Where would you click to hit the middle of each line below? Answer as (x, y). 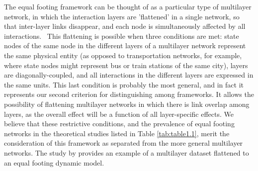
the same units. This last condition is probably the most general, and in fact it (124, 84)
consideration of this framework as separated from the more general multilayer (124, 143)
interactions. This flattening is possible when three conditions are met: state (122, 36)
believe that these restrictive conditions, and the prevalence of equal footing (119, 124)
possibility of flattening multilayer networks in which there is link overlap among (127, 104)
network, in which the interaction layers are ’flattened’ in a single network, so (122, 16)
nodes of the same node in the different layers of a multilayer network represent (125, 45)
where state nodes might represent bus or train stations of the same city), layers (126, 65)
